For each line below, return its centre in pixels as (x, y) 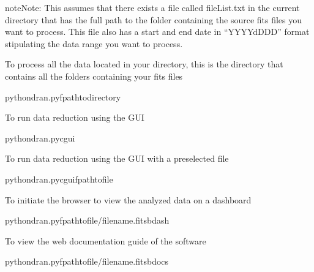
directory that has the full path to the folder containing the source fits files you (154, 19)
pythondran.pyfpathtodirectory (63, 96)
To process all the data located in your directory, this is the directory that (144, 64)
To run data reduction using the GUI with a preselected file (117, 158)
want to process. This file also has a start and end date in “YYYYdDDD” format (157, 32)
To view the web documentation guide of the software (106, 240)
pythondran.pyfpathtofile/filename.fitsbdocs (87, 261)
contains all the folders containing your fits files (94, 76)
